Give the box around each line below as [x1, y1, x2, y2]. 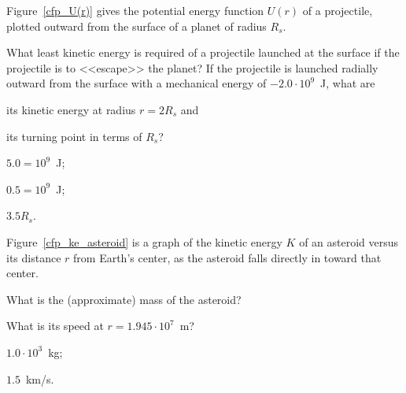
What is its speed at [6, 317, 104, 334]
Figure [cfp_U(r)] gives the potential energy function [6, 2, 264, 18]
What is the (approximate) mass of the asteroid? [6, 291, 242, 307]
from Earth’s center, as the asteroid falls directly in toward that [73, 249, 382, 265]
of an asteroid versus [299, 233, 399, 250]
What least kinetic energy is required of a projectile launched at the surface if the [6, 44, 400, 61]
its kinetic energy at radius [6, 101, 136, 117]
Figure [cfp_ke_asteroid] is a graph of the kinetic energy [6, 233, 282, 250]
